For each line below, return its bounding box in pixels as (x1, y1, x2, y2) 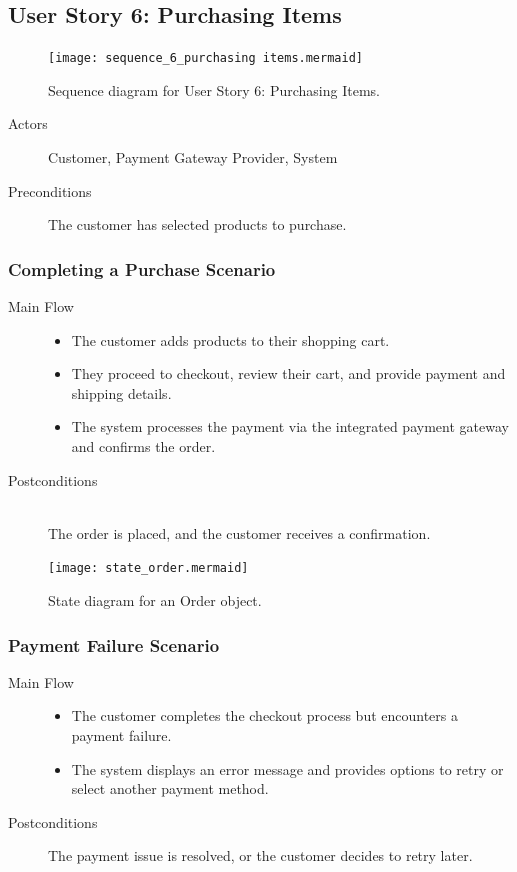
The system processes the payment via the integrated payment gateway (71, 416, 509, 437)
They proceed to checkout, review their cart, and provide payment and (71, 363, 506, 384)
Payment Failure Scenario (8, 632, 220, 657)
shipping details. (71, 382, 172, 403)
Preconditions (8, 180, 92, 201)
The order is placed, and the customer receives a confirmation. (48, 522, 431, 543)
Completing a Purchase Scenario (8, 256, 276, 281)
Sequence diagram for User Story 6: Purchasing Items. (48, 79, 380, 100)
